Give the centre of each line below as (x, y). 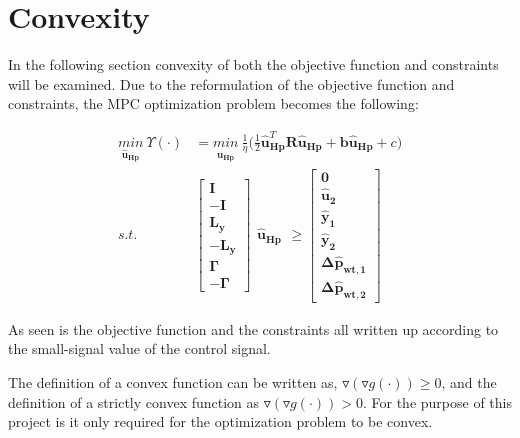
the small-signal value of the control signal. (139, 348)
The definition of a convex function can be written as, (173, 382)
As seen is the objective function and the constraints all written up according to (253, 328)
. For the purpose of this (437, 401)
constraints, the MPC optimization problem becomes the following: (213, 103)
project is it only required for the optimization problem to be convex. (220, 421)
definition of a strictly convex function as (134, 401)
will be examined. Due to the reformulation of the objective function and (231, 83)
